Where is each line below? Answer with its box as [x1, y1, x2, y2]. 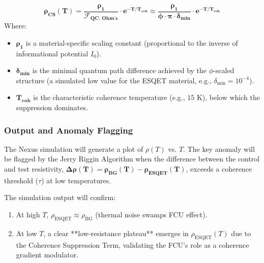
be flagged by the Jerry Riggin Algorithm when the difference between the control [4, 153, 260, 164]
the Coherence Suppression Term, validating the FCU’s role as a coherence [16, 239, 249, 250]
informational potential [16, 48, 89, 58]
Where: [4, 20, 26, 31]
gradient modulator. [16, 249, 79, 260]
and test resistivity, [4, 163, 64, 174]
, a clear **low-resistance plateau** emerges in [43, 227, 189, 238]
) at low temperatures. [41, 175, 111, 185]
